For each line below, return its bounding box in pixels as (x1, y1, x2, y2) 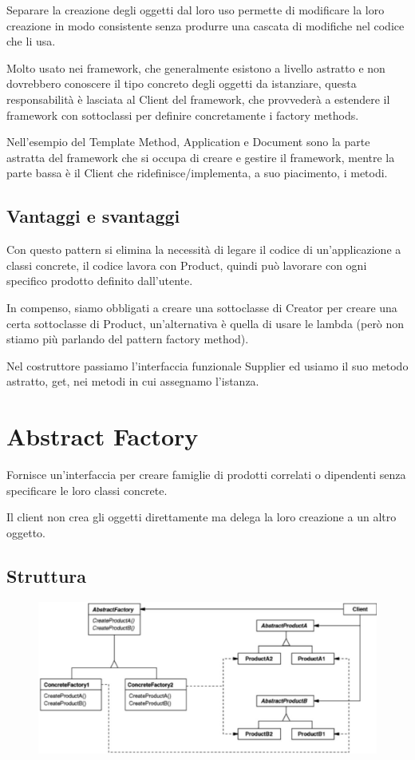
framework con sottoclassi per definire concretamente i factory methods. (6, 106, 359, 123)
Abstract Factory (6, 420, 199, 453)
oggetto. (6, 524, 45, 540)
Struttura (6, 563, 87, 588)
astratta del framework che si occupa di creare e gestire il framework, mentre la (6, 148, 395, 165)
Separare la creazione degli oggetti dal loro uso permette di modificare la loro (6, 2, 385, 18)
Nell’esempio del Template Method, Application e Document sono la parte (6, 133, 370, 150)
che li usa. (6, 33, 56, 49)
